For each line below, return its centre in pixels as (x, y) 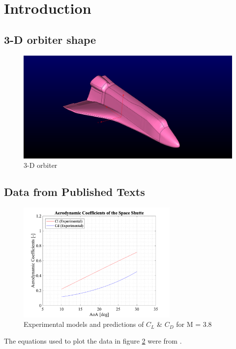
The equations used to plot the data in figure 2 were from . (93, 340)
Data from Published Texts (74, 192)
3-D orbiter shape (50, 39)
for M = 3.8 (194, 324)
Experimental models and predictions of (84, 324)
